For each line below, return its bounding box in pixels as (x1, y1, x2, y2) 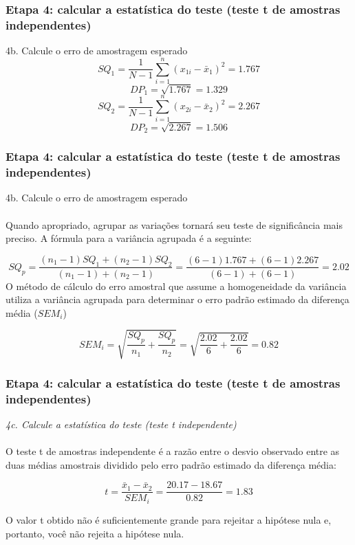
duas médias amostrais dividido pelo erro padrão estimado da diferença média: (6, 457, 336, 471)
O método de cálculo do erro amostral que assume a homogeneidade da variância (6, 278, 347, 293)
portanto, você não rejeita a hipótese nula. (6, 526, 184, 540)
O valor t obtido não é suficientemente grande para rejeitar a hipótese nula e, (6, 512, 332, 526)
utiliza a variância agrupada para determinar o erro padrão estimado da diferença (6, 292, 349, 307)
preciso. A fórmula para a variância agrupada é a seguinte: (6, 231, 252, 245)
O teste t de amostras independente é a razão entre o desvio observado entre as (6, 444, 340, 458)
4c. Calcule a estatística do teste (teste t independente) (6, 417, 237, 432)
